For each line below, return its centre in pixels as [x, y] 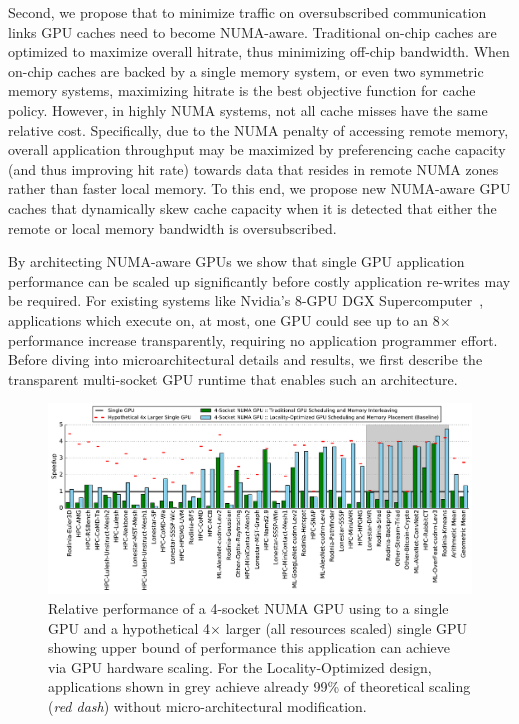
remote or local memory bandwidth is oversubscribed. [172, 227]
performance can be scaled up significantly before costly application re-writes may [259, 280]
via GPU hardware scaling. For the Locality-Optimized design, [240, 666]
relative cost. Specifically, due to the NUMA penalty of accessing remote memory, [258, 129]
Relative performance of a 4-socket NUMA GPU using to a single [248, 607]
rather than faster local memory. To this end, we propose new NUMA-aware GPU [259, 188]
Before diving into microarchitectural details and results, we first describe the [245, 359]
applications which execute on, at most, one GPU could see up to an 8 [224, 319]
